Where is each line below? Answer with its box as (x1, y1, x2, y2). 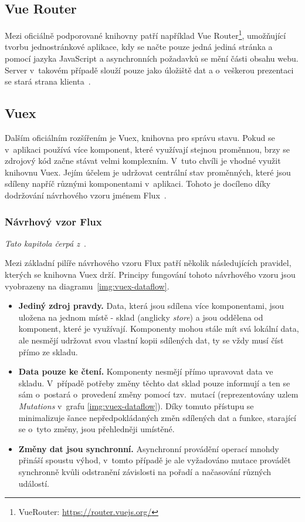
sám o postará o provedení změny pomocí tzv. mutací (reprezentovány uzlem (18, 388, 299, 400)
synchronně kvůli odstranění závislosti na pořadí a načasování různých (18, 465, 272, 477)
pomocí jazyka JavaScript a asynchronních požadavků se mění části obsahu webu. (5, 52, 299, 65)
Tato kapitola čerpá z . (5, 237, 86, 249)
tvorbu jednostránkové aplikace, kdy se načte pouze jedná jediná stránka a (5, 41, 273, 53)
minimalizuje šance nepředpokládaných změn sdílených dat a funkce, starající (18, 411, 297, 423)
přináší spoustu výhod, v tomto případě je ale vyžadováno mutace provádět (18, 454, 291, 466)
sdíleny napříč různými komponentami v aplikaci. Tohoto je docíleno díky (5, 177, 271, 190)
